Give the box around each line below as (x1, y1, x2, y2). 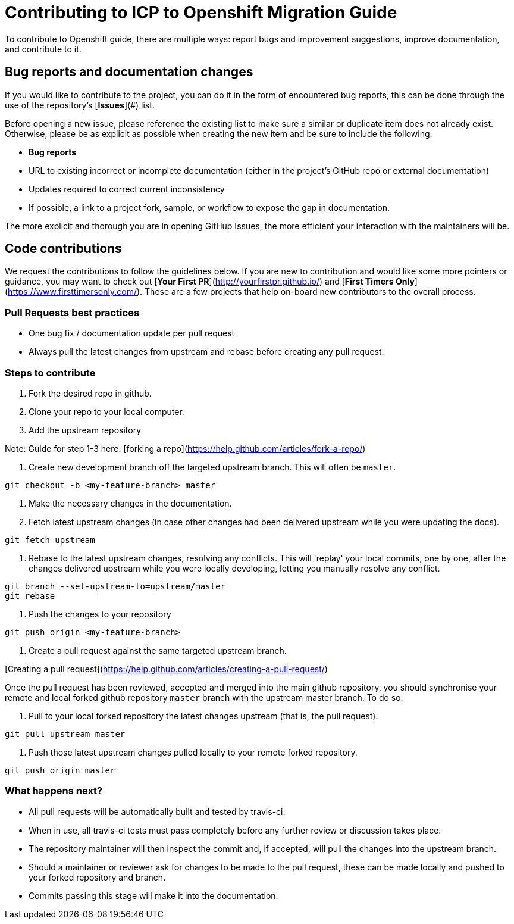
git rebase (5, 591, 55, 601)
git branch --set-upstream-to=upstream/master (5, 581, 225, 591)
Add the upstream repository (29, 424, 142, 435)
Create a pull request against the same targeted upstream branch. (29, 645, 287, 655)
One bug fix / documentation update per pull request (29, 328, 235, 339)
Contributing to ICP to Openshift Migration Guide (5, 2, 397, 23)
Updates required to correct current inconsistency (29, 183, 225, 194)
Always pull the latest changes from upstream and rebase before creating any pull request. (29, 346, 384, 357)
